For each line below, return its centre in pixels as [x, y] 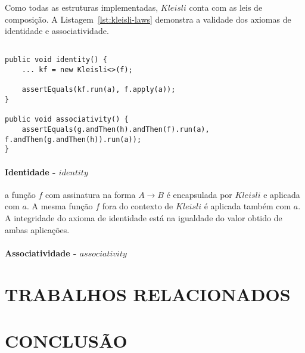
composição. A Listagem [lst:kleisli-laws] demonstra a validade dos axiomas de [148, 19]
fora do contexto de [138, 206]
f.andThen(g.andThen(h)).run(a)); [73, 139]
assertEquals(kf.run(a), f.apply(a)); [99, 90]
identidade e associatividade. [57, 31]
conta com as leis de [226, 7]
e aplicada [282, 194]
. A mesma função [60, 206]
